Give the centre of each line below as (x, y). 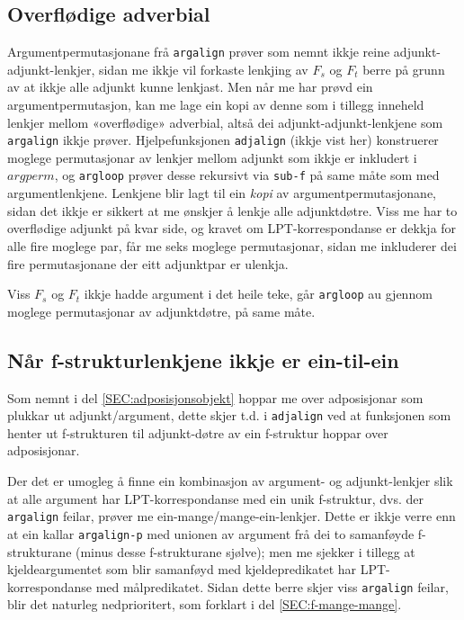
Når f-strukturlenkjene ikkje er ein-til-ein (203, 359)
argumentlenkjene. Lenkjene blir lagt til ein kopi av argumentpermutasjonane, (222, 193)
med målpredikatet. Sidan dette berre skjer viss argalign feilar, (272, 586)
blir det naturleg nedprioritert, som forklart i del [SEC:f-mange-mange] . (205, 604)
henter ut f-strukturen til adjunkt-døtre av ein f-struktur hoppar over (198, 432)
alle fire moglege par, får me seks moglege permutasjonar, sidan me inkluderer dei (232, 245)
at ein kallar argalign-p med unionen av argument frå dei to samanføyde (211, 533)
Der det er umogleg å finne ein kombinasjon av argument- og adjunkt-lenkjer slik (230, 481)
